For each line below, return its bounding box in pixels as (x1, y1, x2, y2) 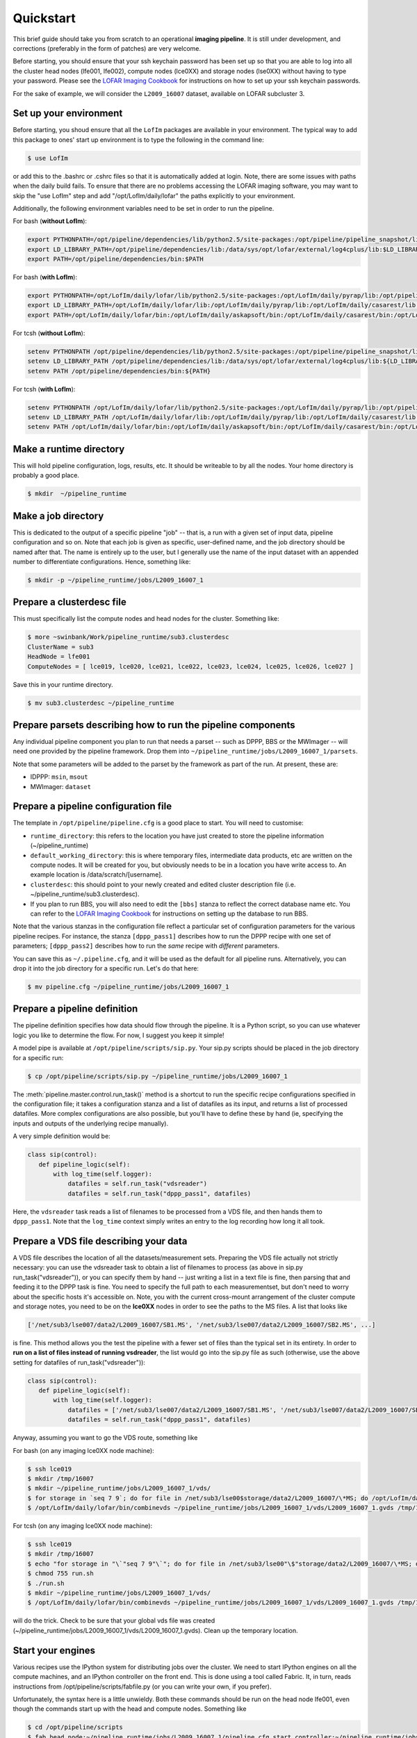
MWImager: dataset (30, 782, 92, 790)
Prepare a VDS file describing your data (13, 1235, 188, 1247)
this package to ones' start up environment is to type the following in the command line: (13, 136, 264, 144)
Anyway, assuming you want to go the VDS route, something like (13, 1434, 198, 1442)
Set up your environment (13, 108, 123, 120)
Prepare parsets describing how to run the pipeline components (13, 719, 295, 731)
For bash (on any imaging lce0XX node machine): (13, 1446, 154, 1454)
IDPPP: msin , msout (30, 772, 88, 781)
